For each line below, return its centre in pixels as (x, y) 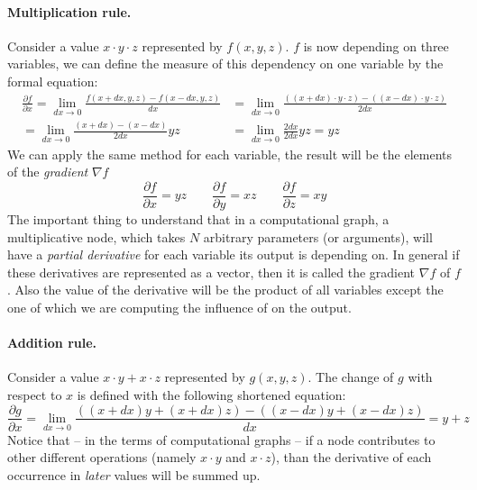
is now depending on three (376, 45)
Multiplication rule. (69, 11)
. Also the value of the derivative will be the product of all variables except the (225, 290)
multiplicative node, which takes (96, 236)
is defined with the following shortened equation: (211, 394)
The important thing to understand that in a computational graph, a (198, 218)
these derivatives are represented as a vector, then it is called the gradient (211, 272)
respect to (35, 394)
